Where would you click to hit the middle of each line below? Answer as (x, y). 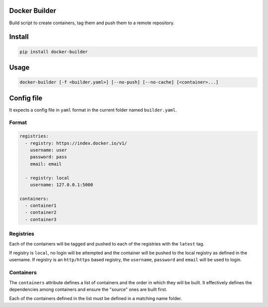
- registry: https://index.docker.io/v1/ (76, 143)
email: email (46, 164)
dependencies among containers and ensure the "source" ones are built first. (88, 289)
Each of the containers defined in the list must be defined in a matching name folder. (96, 299)
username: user (48, 150)
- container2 (41, 213)
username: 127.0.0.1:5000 (62, 184)
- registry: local (47, 178)
